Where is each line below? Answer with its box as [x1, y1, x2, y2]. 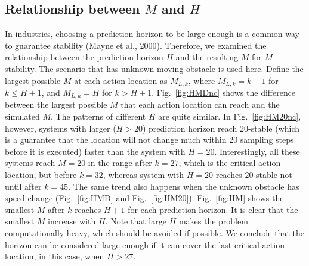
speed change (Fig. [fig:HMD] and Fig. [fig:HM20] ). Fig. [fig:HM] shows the [5, 192, 284, 204]
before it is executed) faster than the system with [5, 145, 186, 157]
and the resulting [175, 51, 239, 63]
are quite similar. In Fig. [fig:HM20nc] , [158, 110, 301, 123]
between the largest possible [5, 98, 107, 111]
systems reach [5, 157, 55, 169]
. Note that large [105, 215, 166, 227]
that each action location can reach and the [120, 98, 280, 111]
